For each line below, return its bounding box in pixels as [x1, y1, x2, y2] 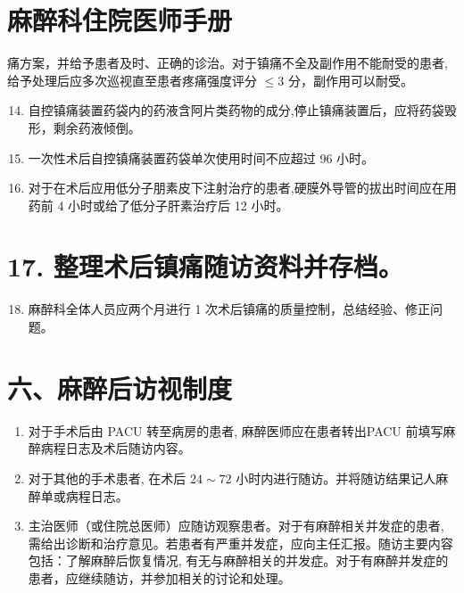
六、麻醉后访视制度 [7, 369, 233, 406]
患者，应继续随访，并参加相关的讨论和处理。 [28, 568, 291, 587]
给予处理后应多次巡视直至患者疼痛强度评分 [7, 70, 257, 89]
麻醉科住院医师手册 [7, 2, 233, 38]
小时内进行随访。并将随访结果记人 [236, 468, 436, 487]
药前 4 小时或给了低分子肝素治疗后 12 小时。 [28, 195, 289, 214]
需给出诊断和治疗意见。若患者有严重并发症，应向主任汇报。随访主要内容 [28, 533, 453, 552]
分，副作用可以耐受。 [287, 70, 413, 89]
